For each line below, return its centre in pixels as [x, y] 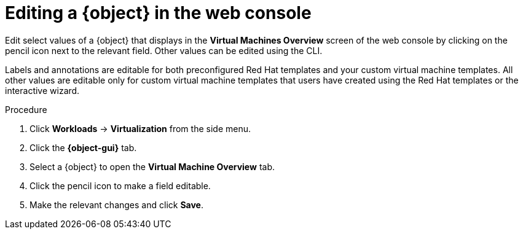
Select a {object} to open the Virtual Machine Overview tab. [152, 166]
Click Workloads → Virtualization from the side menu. [140, 128]
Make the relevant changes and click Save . [116, 205]
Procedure [26, 109]
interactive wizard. [42, 90]
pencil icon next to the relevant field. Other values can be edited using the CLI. [164, 50]
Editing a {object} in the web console [158, 13]
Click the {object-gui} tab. [83, 147]
